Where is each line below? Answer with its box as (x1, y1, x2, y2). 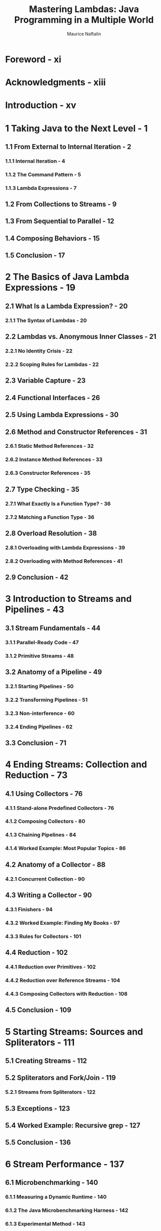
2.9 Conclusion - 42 (5, 573, 68, 582)
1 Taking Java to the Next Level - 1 (5, 122, 148, 134)
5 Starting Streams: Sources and (5, 1026, 143, 1037)
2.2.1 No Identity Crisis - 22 (5, 347, 72, 354)
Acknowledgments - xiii (5, 77, 106, 88)
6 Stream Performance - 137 (5, 1158, 124, 1170)
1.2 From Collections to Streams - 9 (5, 200, 117, 209)
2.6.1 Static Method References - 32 (5, 443, 94, 450)
